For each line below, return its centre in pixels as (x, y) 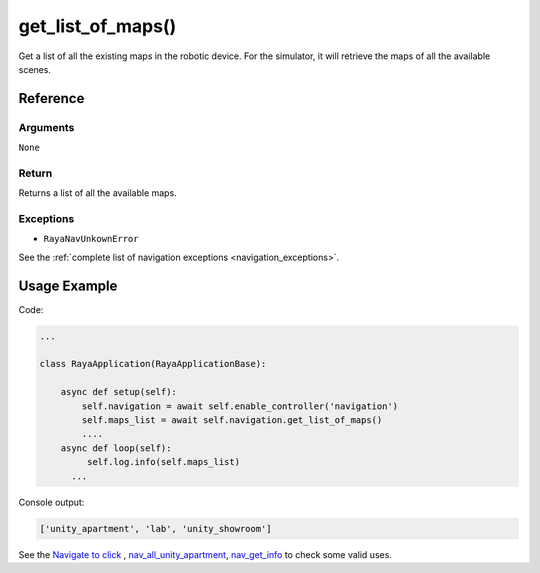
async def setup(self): (118, 392)
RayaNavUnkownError (91, 239)
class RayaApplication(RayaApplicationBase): (153, 364)
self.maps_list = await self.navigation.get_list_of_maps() (232, 420)
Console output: (51, 502)
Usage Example (68, 285)
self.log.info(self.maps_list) (163, 462)
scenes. (35, 69)
